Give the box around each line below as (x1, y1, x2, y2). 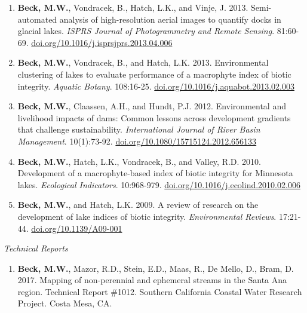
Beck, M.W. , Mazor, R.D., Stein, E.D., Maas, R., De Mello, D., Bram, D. (17, 262, 294, 274)
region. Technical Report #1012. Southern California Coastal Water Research (17, 285, 302, 297)
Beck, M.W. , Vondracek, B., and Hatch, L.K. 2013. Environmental (17, 56, 269, 69)
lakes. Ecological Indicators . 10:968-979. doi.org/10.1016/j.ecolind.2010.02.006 (17, 178, 300, 191)
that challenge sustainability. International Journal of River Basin (17, 123, 260, 136)
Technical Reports (4, 242, 68, 254)
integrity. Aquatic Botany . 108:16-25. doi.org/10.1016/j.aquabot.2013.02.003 (17, 79, 294, 92)
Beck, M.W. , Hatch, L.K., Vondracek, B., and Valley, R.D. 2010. (17, 155, 261, 167)
